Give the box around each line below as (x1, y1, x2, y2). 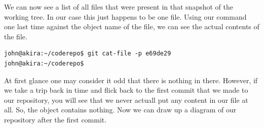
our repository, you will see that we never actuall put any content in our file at (4, 94, 248, 105)
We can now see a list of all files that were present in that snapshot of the (4, 2, 233, 12)
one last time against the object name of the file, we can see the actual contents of (4, 21, 259, 32)
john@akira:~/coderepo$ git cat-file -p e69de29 (4, 50, 171, 57)
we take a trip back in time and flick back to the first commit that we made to (4, 85, 248, 95)
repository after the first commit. (4, 114, 107, 124)
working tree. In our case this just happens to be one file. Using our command (4, 11, 247, 22)
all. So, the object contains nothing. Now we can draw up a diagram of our (4, 104, 237, 115)
